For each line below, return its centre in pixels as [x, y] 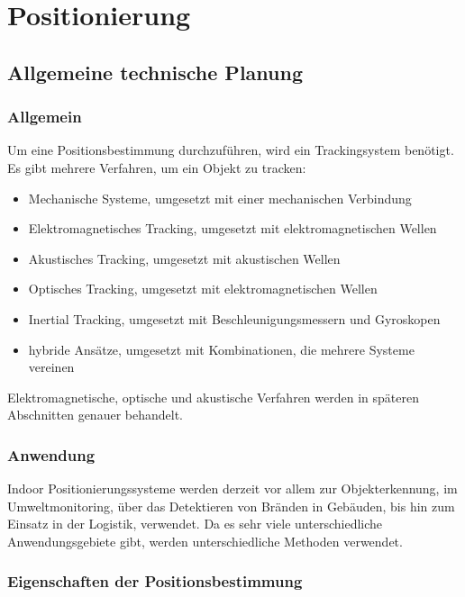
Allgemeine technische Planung [155, 72]
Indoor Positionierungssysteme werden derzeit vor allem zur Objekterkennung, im [232, 488]
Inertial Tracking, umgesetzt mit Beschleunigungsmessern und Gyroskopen [234, 318]
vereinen [51, 367]
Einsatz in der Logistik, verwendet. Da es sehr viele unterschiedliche [195, 524]
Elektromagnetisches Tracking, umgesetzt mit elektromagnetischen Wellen [232, 228]
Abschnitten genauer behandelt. [95, 415]
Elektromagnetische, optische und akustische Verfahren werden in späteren [213, 397]
